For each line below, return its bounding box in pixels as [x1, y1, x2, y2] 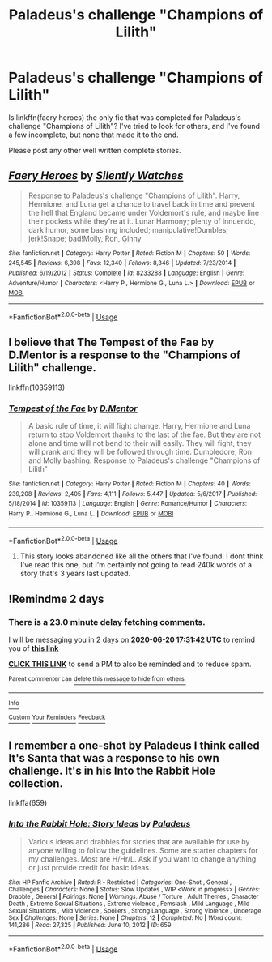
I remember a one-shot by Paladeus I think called [8, 738, 261, 752]
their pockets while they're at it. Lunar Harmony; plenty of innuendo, [28, 216, 257, 226]
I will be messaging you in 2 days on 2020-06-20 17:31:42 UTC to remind [8, 635, 256, 645]
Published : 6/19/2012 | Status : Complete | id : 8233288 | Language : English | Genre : [8, 269, 245, 277]
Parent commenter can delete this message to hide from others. [8, 675, 186, 683]
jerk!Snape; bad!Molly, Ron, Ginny [28, 233, 142, 243]
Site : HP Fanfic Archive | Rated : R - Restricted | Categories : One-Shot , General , [8, 878, 232, 887]
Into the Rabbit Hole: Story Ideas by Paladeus [8, 819, 191, 830]
